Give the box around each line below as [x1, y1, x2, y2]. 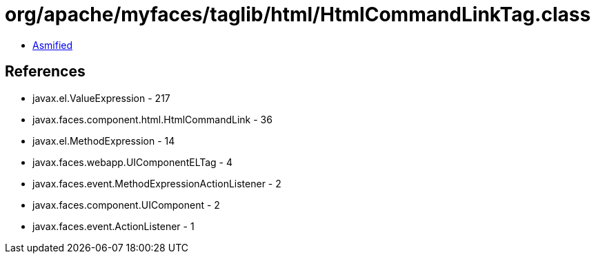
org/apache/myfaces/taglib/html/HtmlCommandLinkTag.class [5, 3, 591, 26]
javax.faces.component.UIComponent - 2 [32, 198, 220, 211]
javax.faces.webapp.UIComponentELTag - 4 [32, 156, 233, 168]
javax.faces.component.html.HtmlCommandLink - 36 [32, 113, 272, 125]
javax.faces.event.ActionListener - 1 [32, 220, 195, 232]
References [5, 63, 86, 81]
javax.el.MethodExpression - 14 [32, 134, 175, 147]
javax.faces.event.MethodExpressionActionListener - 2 [32, 177, 281, 189]
